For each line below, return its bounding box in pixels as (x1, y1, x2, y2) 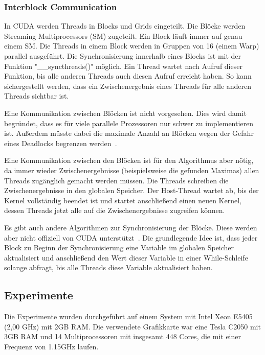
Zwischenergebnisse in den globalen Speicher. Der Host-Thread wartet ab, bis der (4, 185, 259, 196)
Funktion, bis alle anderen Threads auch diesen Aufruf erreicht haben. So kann (4, 70, 252, 81)
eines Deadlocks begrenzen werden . (4, 137, 117, 148)
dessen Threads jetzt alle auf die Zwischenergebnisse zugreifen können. (4, 205, 225, 216)
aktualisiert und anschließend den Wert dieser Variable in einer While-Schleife (4, 252, 248, 263)
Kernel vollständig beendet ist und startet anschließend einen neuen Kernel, (4, 195, 242, 205)
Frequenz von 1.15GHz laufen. (4, 341, 99, 351)
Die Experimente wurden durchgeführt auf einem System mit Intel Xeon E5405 (4, 311, 253, 322)
